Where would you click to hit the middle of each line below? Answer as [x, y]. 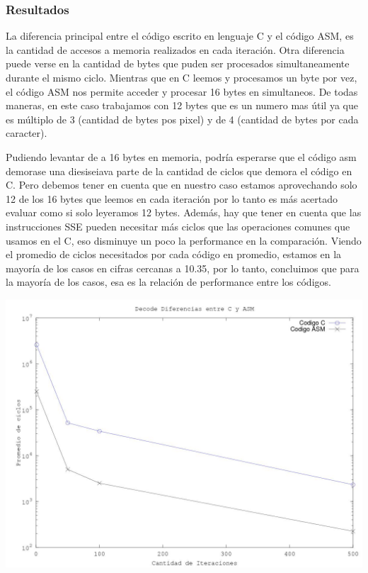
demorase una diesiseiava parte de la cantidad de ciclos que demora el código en [179, 171]
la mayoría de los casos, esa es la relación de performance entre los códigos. [168, 282]
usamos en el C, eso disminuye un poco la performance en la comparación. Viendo [184, 240]
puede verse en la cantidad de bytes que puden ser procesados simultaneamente [178, 63]
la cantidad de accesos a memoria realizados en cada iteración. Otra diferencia [175, 49]
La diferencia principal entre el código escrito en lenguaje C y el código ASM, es [180, 36]
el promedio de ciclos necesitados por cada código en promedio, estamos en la [174, 254]
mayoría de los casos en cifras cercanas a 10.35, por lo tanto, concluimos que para [183, 268]
